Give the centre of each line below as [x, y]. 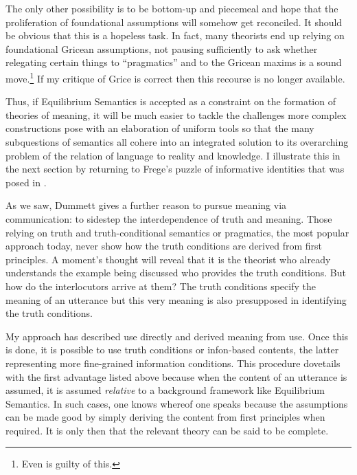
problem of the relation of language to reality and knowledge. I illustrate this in [173, 155]
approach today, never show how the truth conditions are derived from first [164, 246]
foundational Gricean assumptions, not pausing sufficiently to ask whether [162, 48]
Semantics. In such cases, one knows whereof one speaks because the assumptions [177, 403]
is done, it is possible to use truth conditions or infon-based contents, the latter [172, 350]
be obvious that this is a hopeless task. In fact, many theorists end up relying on [175, 35]
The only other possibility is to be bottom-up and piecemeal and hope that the [172, 8]
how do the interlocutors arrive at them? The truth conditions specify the [161, 286]
